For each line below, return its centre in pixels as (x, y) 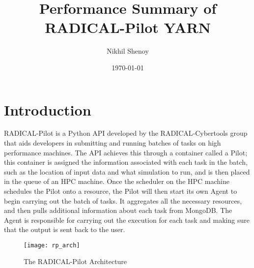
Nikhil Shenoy (128, 51)
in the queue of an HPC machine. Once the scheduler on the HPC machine (117, 181)
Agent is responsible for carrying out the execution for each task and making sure (127, 220)
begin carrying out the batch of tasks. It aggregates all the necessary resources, (123, 200)
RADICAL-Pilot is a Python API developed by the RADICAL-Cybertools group (126, 133)
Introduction (48, 109)
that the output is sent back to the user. (65, 229)
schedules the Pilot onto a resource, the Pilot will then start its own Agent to (121, 191)
